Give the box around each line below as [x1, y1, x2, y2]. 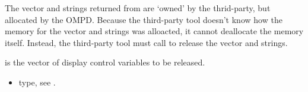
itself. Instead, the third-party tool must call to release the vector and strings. [5, 36, 288, 48]
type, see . [18, 75, 56, 88]
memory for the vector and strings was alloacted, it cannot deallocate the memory [5, 25, 304, 37]
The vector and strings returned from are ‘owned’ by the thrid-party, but [5, 2, 271, 14]
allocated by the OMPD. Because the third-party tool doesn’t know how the [5, 13, 282, 25]
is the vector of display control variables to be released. [5, 56, 205, 68]
